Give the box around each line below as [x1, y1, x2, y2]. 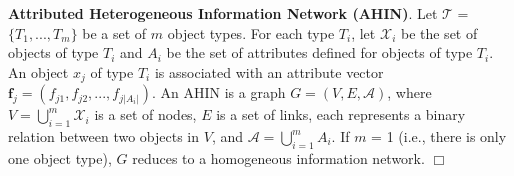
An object [8, 61, 69, 82]
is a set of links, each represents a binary [216, 104, 466, 125]
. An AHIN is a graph [151, 82, 286, 103]
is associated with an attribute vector [154, 61, 384, 82]
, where [387, 82, 432, 103]
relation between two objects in [8, 126, 200, 147]
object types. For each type [167, 22, 335, 43]
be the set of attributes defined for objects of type [166, 42, 473, 63]
